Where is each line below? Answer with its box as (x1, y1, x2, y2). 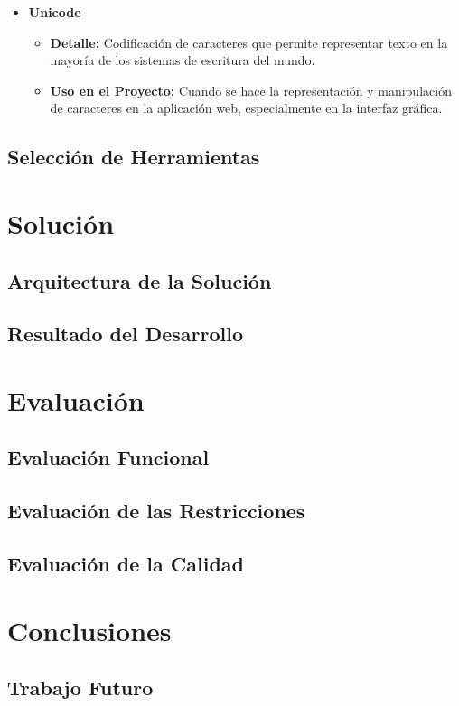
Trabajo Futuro (7, 673, 154, 701)
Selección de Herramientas (7, 143, 260, 171)
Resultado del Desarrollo (7, 320, 244, 348)
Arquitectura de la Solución (7, 266, 272, 294)
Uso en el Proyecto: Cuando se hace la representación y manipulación (50, 80, 452, 99)
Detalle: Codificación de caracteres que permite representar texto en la (50, 33, 448, 51)
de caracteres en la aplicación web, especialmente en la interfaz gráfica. (50, 98, 443, 117)
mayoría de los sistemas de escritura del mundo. (50, 51, 315, 70)
